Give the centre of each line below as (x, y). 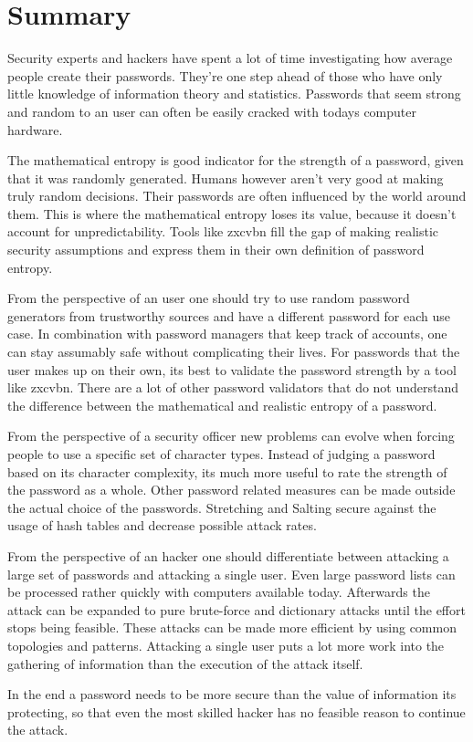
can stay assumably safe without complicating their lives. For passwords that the (234, 352)
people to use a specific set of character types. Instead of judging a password (221, 454)
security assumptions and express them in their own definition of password (216, 250)
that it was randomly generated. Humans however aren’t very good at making (226, 178)
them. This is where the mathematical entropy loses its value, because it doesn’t (232, 213)
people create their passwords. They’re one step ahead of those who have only (225, 75)
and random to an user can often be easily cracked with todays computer (212, 111)
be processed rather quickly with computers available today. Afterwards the (219, 592)
